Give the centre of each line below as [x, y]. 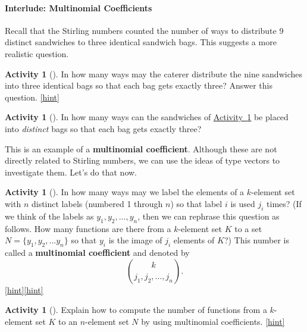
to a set [248, 228]
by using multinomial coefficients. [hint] [213, 321]
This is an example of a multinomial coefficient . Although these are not [141, 148]
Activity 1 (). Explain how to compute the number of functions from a [136, 310]
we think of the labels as [49, 216]
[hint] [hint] [24, 289]
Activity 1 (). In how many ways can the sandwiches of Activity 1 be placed [147, 117]
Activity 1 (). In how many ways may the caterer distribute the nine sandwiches [153, 73]
